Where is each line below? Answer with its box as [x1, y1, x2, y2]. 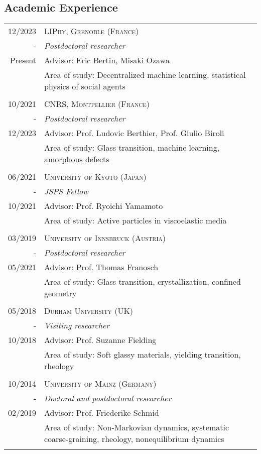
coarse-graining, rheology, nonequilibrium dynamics [44, 433, 224, 445]
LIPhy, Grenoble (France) [44, 25, 139, 37]
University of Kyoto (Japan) [44, 171, 147, 183]
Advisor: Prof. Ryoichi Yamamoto [44, 200, 163, 212]
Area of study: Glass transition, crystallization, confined [44, 276, 241, 288]
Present [10, 54, 37, 66]
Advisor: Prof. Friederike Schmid [44, 407, 159, 419]
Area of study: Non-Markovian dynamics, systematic [44, 421, 229, 433]
